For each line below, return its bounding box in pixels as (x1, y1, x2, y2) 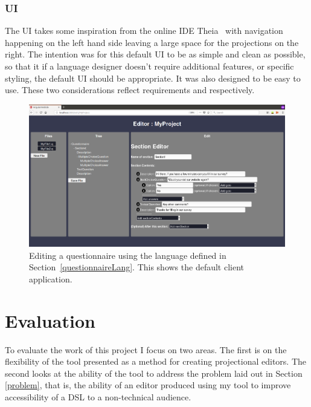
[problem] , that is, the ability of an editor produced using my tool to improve (5, 379, 291, 391)
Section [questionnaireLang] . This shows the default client (29, 261, 245, 273)
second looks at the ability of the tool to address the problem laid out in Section (5, 366, 303, 379)
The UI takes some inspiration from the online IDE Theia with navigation (5, 24, 283, 37)
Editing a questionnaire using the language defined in (29, 249, 226, 261)
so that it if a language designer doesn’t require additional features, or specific (5, 60, 294, 72)
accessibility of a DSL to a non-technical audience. (5, 391, 191, 403)
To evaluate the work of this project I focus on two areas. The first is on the (5, 343, 287, 356)
